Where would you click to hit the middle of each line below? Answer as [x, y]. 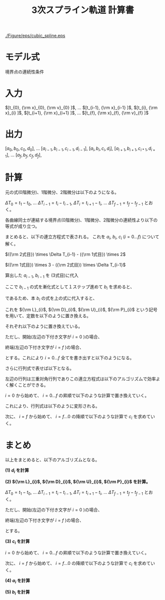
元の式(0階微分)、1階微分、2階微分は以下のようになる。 [62, 192]
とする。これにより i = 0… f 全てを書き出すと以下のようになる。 [70, 358]
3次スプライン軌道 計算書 [83, 10]
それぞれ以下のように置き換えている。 [44, 326]
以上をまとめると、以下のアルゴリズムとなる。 [52, 460]
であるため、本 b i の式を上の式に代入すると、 [51, 299]
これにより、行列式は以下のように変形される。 [52, 406]
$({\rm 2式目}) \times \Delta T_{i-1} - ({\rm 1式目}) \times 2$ [66, 255]
